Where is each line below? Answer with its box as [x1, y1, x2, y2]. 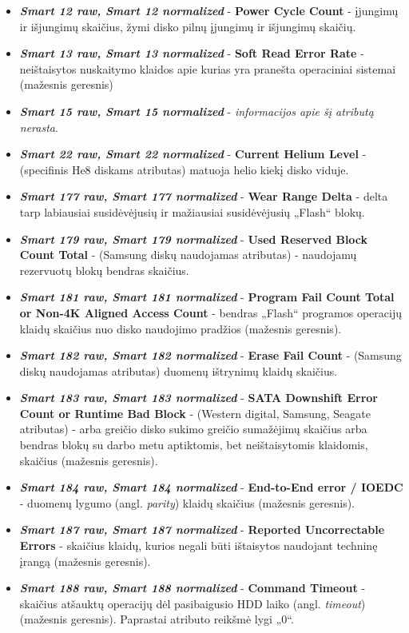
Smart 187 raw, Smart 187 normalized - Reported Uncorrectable [19, 521, 385, 538]
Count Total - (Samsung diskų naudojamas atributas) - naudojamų [19, 246, 357, 263]
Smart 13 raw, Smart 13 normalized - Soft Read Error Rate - [19, 45, 364, 62]
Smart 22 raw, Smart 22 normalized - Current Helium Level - [19, 145, 367, 162]
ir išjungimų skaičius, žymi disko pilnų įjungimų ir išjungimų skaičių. [19, 18, 356, 34]
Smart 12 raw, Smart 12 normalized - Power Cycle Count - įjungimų [19, 2, 399, 18]
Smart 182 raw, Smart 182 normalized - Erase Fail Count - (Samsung [19, 347, 402, 364]
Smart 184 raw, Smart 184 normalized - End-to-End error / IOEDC [19, 479, 403, 496]
